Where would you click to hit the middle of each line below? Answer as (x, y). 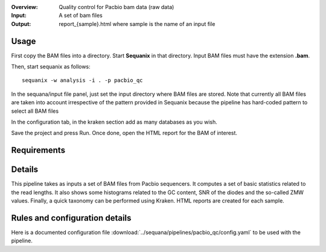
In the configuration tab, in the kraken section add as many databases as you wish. (114, 122)
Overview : (25, 7)
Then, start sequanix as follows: (51, 67)
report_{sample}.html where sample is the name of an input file (137, 24)
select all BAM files (35, 111)
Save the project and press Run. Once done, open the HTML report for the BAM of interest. (124, 133)
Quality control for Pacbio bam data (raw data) (117, 7)
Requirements (38, 150)
